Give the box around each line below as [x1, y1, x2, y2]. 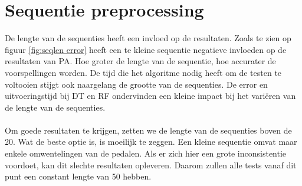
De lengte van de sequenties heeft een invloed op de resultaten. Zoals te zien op [5, 32, 291, 44]
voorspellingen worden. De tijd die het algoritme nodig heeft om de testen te [5, 66, 282, 78]
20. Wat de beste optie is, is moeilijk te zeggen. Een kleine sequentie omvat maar [5, 135, 297, 148]
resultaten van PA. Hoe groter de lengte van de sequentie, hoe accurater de [5, 55, 276, 67]
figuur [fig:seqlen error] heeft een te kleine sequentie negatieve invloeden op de [5, 43, 287, 55]
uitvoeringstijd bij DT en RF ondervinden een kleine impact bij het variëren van [5, 89, 296, 102]
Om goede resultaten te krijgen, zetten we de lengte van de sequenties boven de [5, 124, 292, 136]
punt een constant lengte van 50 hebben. [5, 170, 152, 182]
